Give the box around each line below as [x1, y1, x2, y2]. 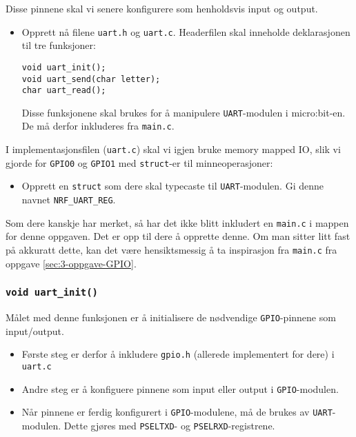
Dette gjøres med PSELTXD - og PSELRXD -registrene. [63, 418, 275, 432]
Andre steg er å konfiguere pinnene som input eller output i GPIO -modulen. [21, 381, 339, 396]
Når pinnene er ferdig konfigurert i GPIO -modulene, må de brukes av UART [21, 405, 333, 419]
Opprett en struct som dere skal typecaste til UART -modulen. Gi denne [21, 179, 324, 193]
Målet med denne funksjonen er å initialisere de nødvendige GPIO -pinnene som [6, 310, 336, 325]
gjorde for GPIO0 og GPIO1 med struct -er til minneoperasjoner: [6, 155, 273, 170]
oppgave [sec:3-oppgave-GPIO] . [6, 256, 137, 270]
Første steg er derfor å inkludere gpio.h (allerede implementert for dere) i [21, 347, 335, 361]
